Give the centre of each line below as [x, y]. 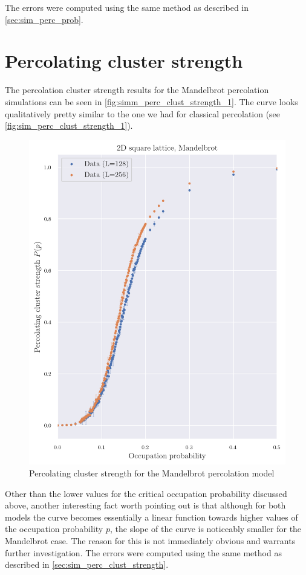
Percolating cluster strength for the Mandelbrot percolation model [152, 473]
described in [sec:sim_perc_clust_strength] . [87, 564]
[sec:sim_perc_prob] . [44, 19]
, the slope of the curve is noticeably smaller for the [206, 529]
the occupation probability [54, 529]
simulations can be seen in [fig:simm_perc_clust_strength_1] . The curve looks [151, 101]
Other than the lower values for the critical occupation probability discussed [146, 493]
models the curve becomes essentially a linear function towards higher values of [151, 517]
